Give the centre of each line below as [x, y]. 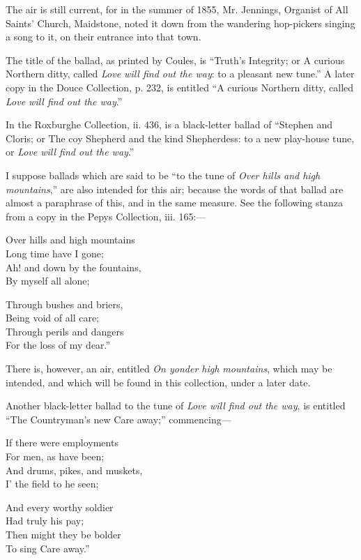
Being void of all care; [53, 318]
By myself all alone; [48, 281]
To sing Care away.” [48, 548]
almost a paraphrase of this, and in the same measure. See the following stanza [174, 203]
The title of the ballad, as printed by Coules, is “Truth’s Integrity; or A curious [175, 60]
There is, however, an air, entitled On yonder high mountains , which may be [169, 369]
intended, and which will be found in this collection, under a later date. [158, 382]
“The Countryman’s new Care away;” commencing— [118, 419]
